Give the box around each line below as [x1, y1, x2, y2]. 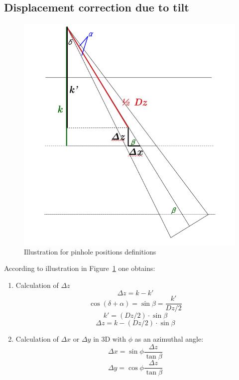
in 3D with [93, 334, 126, 344]
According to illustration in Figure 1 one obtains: [4, 263, 155, 273]
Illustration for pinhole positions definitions [24, 246, 156, 256]
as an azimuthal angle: [134, 334, 204, 344]
